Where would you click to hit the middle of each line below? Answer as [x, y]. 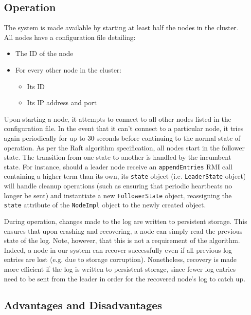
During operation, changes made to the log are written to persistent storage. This [125, 221]
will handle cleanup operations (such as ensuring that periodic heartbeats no [118, 186]
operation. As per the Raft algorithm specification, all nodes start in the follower [124, 147]
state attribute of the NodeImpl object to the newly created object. [105, 205]
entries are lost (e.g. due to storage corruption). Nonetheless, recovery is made [120, 259]
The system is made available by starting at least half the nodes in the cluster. [121, 28]
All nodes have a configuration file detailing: [70, 37]
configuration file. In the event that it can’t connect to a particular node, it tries [124, 128]
